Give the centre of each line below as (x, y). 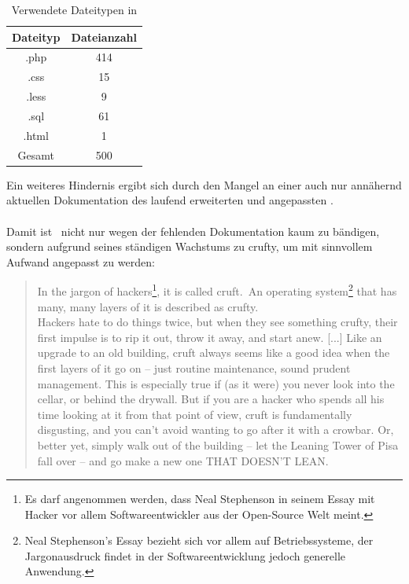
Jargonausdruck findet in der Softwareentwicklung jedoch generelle (185, 555)
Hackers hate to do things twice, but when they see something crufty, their (217, 322)
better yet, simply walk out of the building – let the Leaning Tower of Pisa (218, 444)
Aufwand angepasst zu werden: (81, 261)
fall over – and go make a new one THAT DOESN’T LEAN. (183, 460)
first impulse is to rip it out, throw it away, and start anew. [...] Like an (210, 337)
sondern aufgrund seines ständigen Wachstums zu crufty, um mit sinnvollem (190, 246)
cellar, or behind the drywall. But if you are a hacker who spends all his (211, 399)
